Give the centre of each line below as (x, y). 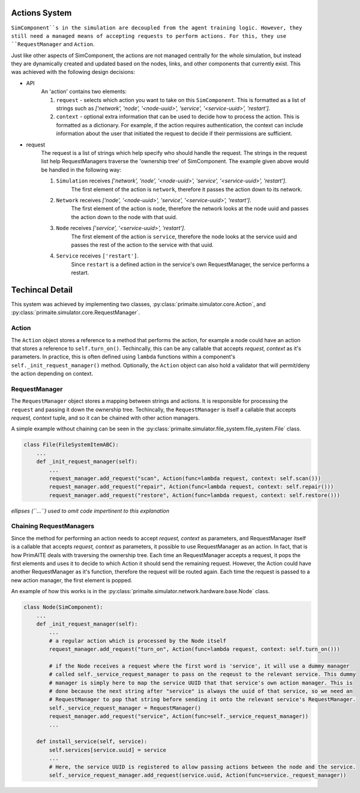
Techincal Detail (42, 290)
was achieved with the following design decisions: (73, 72)
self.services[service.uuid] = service (107, 750)
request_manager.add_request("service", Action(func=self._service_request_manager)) (179, 716)
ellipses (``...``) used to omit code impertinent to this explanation (90, 511)
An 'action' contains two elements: (84, 92)
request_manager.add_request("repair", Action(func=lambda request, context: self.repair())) (191, 487)
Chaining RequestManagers (53, 526)
